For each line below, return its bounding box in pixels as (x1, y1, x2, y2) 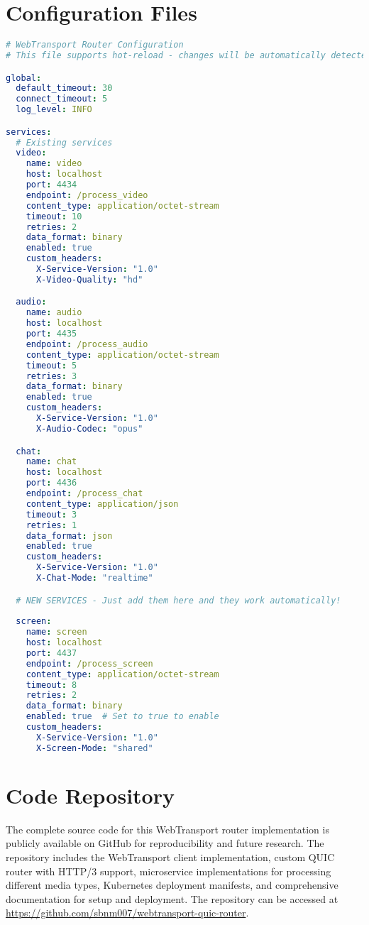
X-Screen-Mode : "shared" (35, 743, 153, 753)
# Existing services (16, 137, 113, 148)
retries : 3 (26, 371, 77, 381)
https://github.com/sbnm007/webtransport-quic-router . (6, 905, 249, 920)
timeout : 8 (26, 679, 77, 690)
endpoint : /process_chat (26, 488, 143, 498)
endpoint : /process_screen (26, 658, 153, 669)
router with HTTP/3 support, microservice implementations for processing (6, 863, 331, 878)
